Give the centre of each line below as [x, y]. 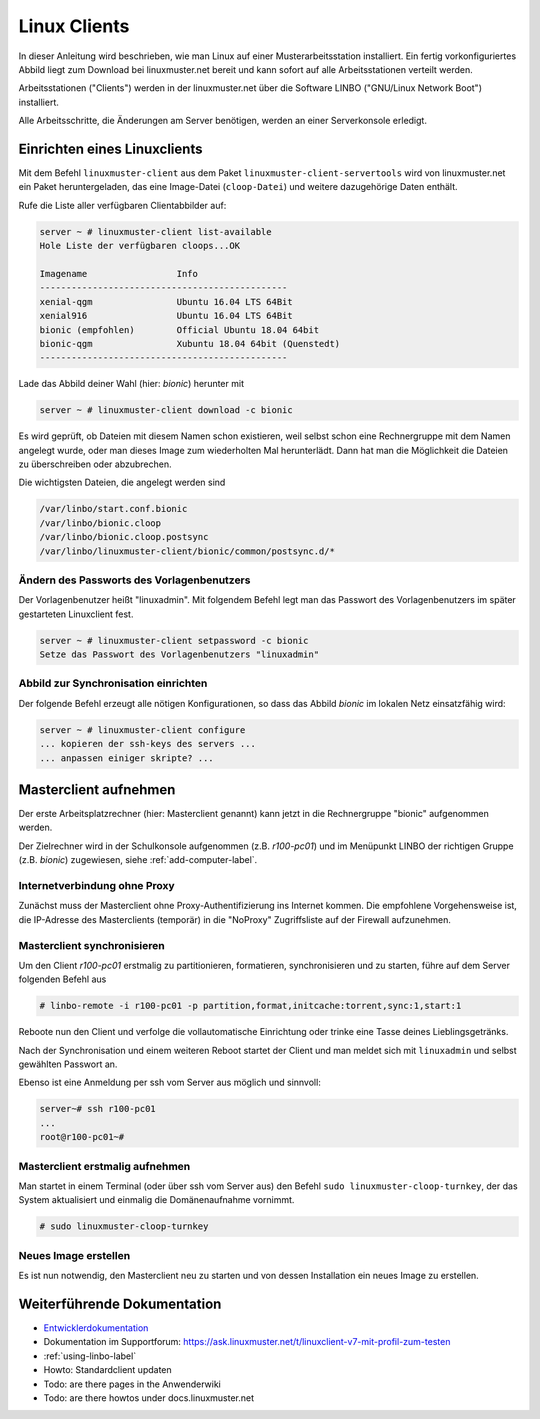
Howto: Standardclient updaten [107, 1370]
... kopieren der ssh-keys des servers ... [148, 744]
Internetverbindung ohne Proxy [96, 886]
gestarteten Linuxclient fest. [76, 614]
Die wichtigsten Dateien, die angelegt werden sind [122, 482]
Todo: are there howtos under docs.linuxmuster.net [149, 1397]
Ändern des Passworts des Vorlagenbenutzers [134, 580]
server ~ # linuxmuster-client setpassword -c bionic [174, 640]
